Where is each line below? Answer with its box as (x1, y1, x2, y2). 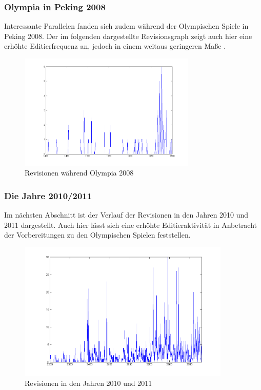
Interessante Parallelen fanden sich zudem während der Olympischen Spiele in (4, 21, 249, 31)
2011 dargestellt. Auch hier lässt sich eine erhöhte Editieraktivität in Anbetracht (4, 219, 257, 230)
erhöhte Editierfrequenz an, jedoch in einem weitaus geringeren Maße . (4, 41, 226, 51)
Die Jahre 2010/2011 (4, 189, 92, 202)
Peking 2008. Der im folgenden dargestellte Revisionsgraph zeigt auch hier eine (4, 30, 252, 41)
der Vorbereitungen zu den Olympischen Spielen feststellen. (4, 229, 191, 240)
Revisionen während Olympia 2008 (25, 167, 134, 178)
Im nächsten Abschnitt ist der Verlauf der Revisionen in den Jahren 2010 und (4, 209, 249, 220)
